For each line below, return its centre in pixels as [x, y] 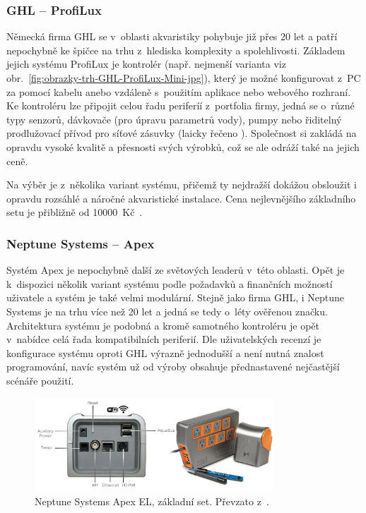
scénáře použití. [40, 380]
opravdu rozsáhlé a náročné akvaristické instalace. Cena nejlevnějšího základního [181, 198]
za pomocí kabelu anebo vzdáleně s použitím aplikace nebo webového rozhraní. [179, 91]
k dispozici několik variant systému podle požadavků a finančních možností [170, 283]
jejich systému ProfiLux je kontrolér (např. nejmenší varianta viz [146, 64]
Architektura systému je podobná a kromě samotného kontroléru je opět [163, 325]
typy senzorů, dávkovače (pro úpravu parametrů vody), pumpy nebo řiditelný [174, 119]
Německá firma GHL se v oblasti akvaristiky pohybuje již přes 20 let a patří [172, 36]
